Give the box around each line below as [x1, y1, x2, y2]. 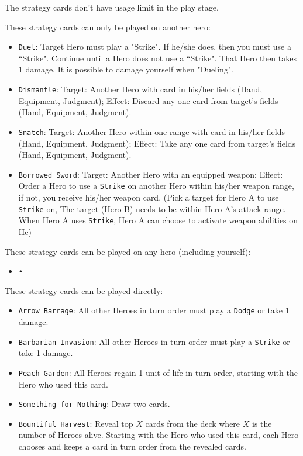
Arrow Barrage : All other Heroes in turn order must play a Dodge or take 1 [18, 304, 290, 316]
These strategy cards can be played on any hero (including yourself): [5, 245, 251, 257]
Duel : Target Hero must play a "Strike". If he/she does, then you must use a [18, 40, 291, 53]
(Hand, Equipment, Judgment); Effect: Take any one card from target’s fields [18, 137, 296, 149]
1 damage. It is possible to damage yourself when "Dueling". [18, 63, 234, 75]
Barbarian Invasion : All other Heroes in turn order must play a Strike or [18, 335, 290, 347]
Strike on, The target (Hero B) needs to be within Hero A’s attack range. [18, 202, 286, 215]
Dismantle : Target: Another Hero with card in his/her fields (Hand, [18, 83, 263, 95]
